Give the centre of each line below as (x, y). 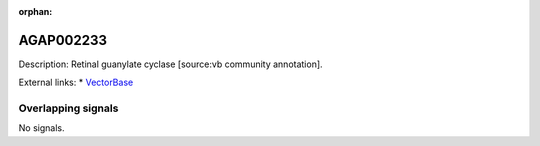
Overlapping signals (68, 108)
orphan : (35, 11)
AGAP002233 (63, 40)
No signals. (41, 128)
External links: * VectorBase (76, 82)
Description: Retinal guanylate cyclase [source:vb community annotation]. (171, 64)
